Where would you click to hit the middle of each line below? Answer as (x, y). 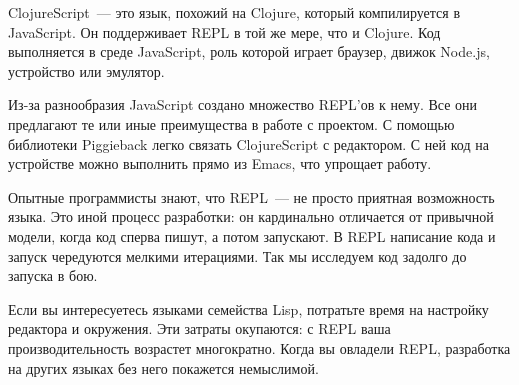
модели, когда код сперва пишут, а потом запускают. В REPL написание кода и (252, 235)
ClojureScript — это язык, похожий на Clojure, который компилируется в (234, 12)
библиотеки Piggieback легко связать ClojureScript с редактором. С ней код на (248, 143)
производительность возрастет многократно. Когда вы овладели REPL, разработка (259, 347)
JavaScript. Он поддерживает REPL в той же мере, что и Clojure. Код (224, 31)
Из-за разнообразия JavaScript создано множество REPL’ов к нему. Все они (243, 104)
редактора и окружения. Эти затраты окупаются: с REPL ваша (199, 328)
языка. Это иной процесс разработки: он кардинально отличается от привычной (251, 216)
